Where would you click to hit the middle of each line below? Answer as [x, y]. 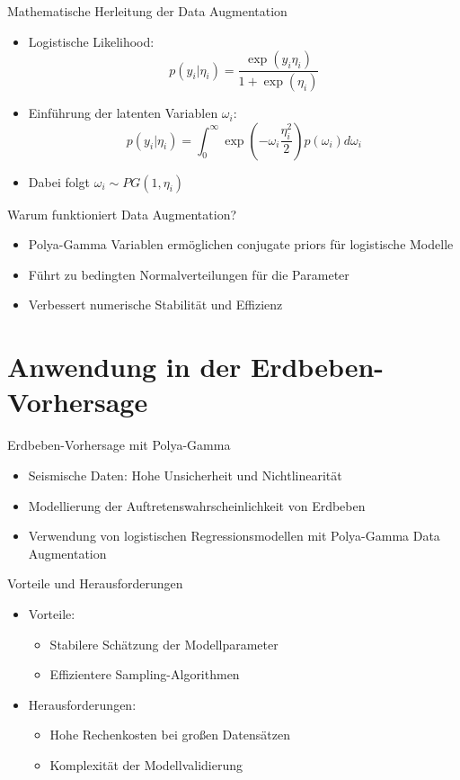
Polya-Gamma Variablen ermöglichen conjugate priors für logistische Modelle [241, 244]
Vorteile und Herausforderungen [95, 583]
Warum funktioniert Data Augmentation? [122, 214]
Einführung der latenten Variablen [123, 113]
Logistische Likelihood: [91, 41]
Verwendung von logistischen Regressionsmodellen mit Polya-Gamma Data [234, 536]
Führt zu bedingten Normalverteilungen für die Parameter [189, 274]
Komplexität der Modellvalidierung [146, 764]
